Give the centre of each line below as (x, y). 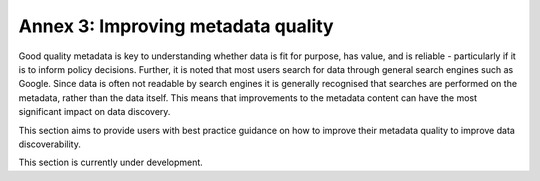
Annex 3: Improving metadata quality (176, 26)
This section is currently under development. (111, 162)
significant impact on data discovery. (94, 112)
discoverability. (50, 144)
